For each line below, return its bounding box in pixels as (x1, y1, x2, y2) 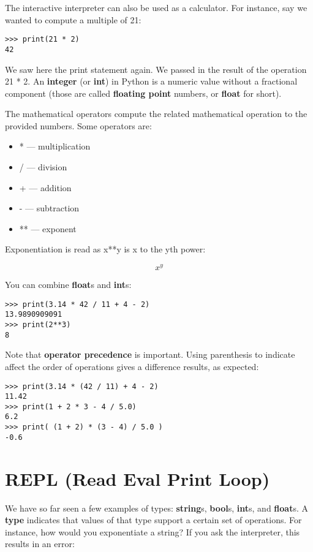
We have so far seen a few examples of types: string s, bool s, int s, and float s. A (5, 501, 309, 514)
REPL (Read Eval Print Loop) (5, 466, 270, 491)
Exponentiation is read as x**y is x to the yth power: (5, 243, 206, 255)
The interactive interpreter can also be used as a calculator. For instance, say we (5, 1, 307, 13)
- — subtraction (19, 202, 80, 214)
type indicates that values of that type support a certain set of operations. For (5, 513, 302, 526)
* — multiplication (19, 140, 91, 153)
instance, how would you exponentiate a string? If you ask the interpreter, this (5, 525, 300, 538)
